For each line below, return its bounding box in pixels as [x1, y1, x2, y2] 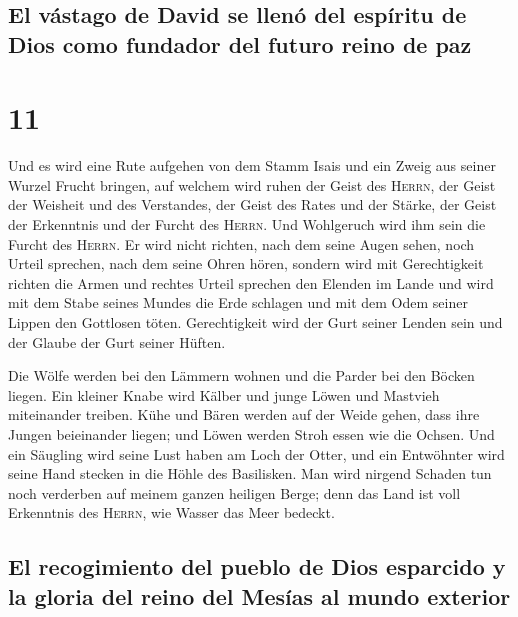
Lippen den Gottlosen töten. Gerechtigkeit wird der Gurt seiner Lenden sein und [8, 312, 503, 333]
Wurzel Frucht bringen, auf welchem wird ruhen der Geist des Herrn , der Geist [8, 174, 496, 195]
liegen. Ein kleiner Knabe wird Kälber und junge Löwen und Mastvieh [8, 384, 440, 405]
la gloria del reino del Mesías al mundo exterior [8, 580, 511, 611]
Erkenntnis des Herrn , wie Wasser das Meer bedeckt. [8, 502, 335, 523]
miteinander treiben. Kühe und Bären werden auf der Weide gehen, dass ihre [8, 404, 480, 425]
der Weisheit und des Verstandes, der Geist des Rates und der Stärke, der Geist [8, 194, 497, 215]
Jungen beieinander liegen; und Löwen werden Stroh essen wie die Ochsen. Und [8, 424, 495, 445]
